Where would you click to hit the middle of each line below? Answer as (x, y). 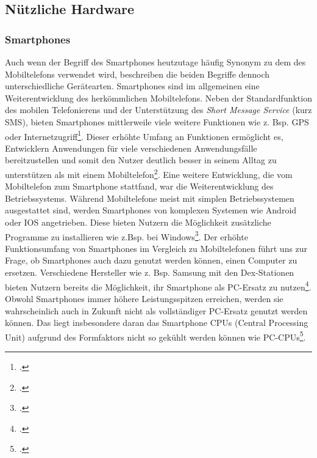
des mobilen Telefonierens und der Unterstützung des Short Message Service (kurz (158, 110)
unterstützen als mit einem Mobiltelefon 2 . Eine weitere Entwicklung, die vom (149, 173)
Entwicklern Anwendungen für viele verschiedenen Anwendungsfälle (131, 148)
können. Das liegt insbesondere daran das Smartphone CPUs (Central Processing (157, 323)
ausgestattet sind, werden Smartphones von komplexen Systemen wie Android (151, 210)
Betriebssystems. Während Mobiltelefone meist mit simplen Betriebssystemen (150, 198)
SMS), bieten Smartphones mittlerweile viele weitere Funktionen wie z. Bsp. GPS (157, 121)
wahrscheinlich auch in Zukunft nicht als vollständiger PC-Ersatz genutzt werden (156, 310)
